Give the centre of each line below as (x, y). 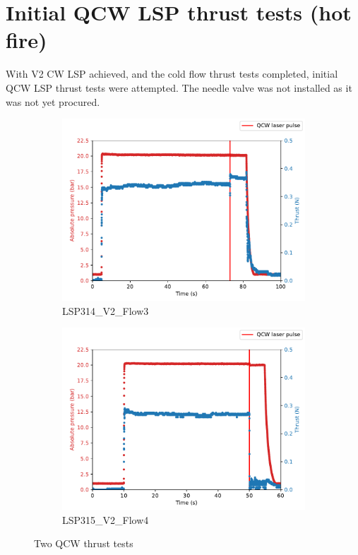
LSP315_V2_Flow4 (106, 519)
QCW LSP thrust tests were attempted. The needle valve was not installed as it (179, 87)
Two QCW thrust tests (84, 543)
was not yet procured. (53, 101)
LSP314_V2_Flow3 (106, 310)
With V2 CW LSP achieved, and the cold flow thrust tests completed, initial (172, 74)
